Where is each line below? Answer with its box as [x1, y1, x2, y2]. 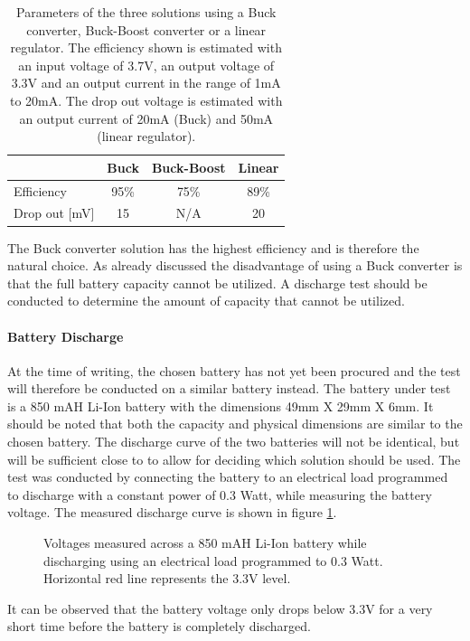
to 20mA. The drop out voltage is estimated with [9, 90, 283, 109]
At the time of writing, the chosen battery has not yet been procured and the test [7, 361, 461, 380]
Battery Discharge [7, 326, 124, 345]
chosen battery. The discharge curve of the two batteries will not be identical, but [7, 432, 460, 451]
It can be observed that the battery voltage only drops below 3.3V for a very [7, 599, 433, 617]
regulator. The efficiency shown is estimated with [10, 38, 282, 57]
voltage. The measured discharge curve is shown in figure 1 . [7, 503, 337, 522]
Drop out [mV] [14, 203, 95, 222]
